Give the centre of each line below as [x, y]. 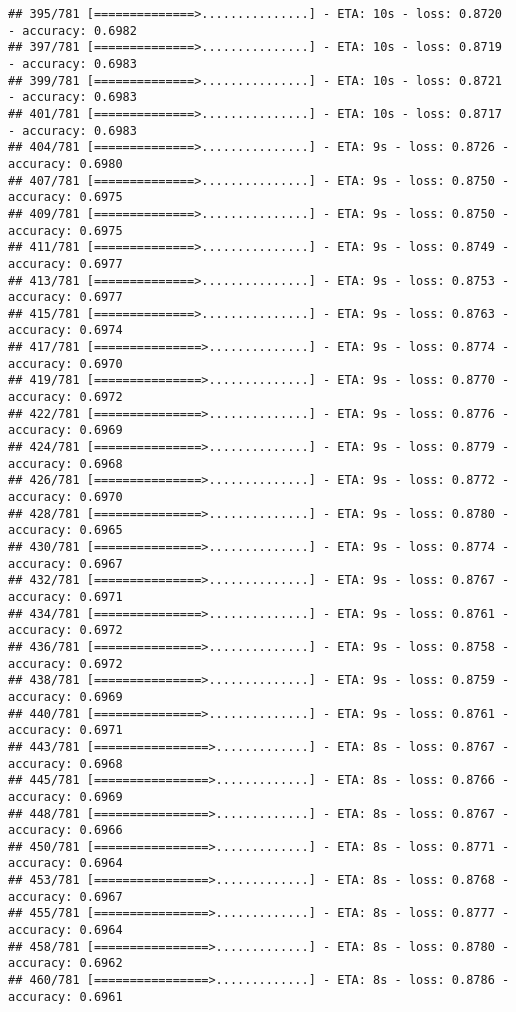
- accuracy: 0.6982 [72, 30]
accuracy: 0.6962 [65, 963]
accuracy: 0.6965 [65, 530]
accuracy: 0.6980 [65, 163]
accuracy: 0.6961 [65, 996]
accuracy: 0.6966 [65, 830]
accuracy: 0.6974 [65, 330]
